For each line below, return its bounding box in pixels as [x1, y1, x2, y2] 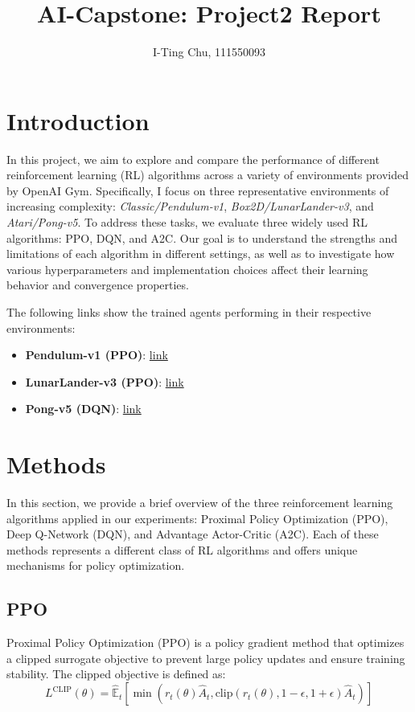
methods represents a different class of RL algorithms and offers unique [6, 541, 358, 558]
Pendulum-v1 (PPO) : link [25, 346, 168, 363]
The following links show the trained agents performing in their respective [6, 304, 372, 320]
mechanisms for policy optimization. [6, 557, 185, 574]
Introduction [6, 104, 150, 137]
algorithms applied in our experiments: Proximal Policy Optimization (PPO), [6, 509, 388, 526]
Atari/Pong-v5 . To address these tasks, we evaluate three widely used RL [6, 214, 368, 231]
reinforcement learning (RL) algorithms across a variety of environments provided [6, 166, 409, 183]
